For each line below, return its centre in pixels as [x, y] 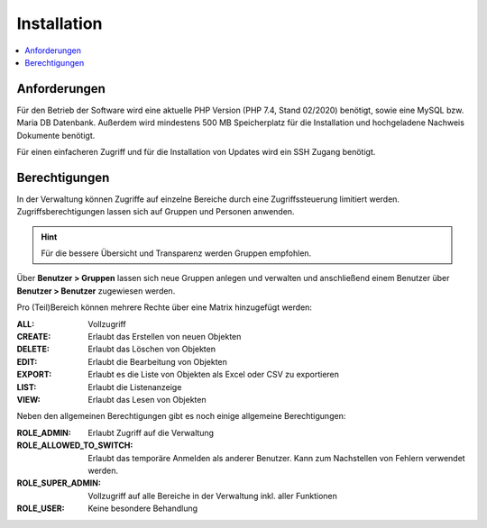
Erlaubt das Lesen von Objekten [147, 400]
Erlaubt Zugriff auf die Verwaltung [151, 432]
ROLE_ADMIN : [44, 432]
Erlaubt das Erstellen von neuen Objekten [165, 337]
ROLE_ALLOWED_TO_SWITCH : [75, 445]
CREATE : [34, 337]
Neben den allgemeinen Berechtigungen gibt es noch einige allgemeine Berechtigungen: [181, 416]
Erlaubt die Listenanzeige [135, 387]
